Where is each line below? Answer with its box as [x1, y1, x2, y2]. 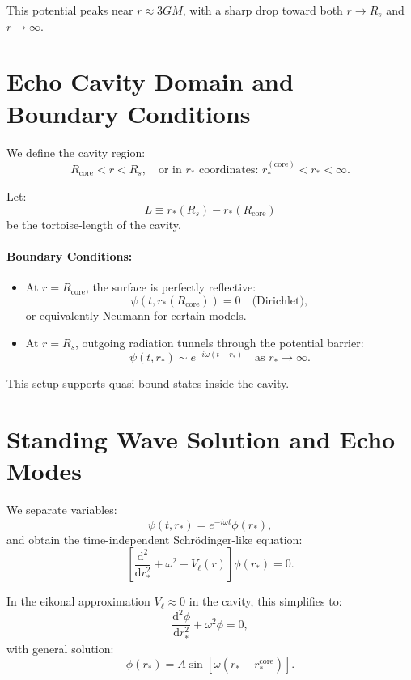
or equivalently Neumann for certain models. [25, 306, 247, 323]
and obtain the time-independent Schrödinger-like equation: [6, 530, 303, 547]
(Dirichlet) [252, 295, 304, 307]
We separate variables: [6, 501, 117, 518]
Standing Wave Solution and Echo [6, 422, 396, 455]
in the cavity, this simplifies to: [189, 593, 342, 610]
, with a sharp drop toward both [182, 2, 343, 18]
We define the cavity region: [6, 143, 146, 160]
